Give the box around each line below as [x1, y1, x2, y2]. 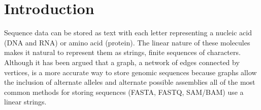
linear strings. [4, 96, 47, 107]
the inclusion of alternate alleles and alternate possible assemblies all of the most [4, 77, 255, 87]
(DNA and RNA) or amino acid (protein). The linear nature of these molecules [4, 37, 250, 47]
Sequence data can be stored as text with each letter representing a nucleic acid [4, 27, 252, 38]
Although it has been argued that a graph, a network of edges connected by [4, 57, 240, 67]
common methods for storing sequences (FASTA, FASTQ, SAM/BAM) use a [4, 86, 244, 97]
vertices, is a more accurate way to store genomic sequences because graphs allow [4, 67, 257, 77]
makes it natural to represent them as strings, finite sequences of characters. [4, 47, 241, 58]
